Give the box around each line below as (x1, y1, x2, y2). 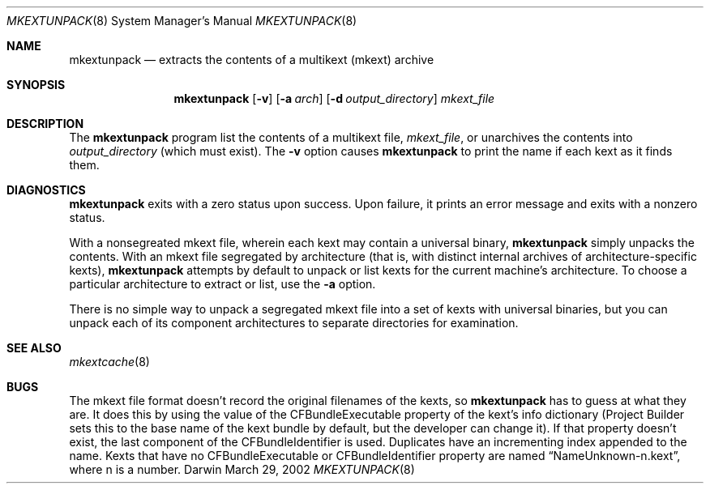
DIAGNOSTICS (6, 183, 86, 197)
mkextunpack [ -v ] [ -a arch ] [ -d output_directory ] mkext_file (173, 92, 495, 105)
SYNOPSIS (6, 78, 66, 92)
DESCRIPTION (6, 117, 84, 130)
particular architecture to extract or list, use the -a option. (69, 277, 376, 291)
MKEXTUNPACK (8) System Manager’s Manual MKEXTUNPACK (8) (6, 14, 357, 28)
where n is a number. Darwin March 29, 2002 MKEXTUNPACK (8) (69, 462, 415, 476)
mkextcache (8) (69, 355, 150, 369)
